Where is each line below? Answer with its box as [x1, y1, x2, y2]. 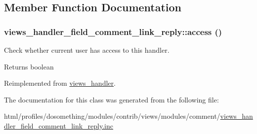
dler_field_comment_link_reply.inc [4, 120, 114, 131]
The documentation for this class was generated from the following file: [4, 94, 219, 104]
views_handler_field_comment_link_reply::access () [4, 25, 222, 37]
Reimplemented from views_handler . [4, 78, 116, 88]
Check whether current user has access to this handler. [4, 45, 170, 55]
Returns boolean [4, 61, 54, 71]
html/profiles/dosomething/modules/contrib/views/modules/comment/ [4, 111, 220, 121]
